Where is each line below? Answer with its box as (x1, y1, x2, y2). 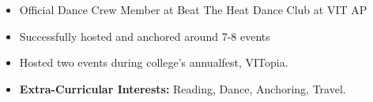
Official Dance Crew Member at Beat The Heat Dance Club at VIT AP (19, 2, 367, 17)
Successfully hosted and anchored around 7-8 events (19, 27, 270, 44)
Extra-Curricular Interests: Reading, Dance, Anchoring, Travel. (19, 80, 346, 97)
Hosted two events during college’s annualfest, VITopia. (19, 54, 288, 71)
